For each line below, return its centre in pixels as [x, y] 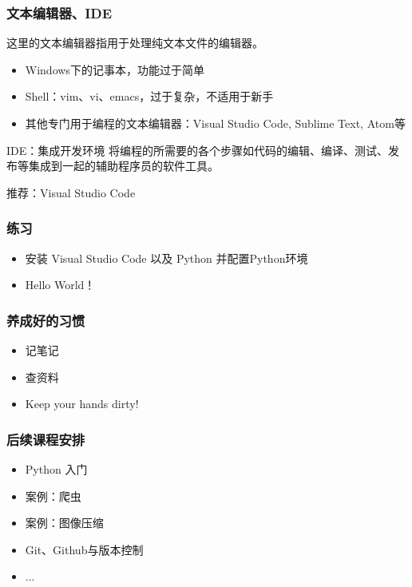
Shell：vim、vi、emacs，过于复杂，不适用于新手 [149, 96]
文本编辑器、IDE [59, 12]
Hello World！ [60, 285]
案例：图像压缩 [64, 523]
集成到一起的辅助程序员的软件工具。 [123, 166]
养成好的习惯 [46, 320]
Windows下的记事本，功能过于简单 [115, 69]
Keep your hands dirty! [82, 404]
